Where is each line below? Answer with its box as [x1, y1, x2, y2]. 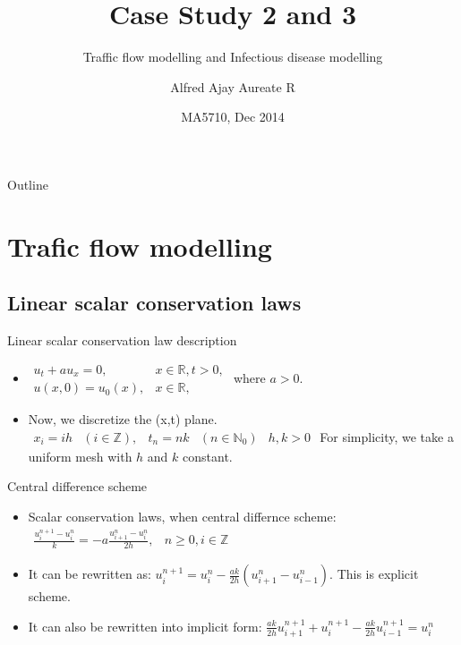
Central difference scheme [7, 477, 148, 496]
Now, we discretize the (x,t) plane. [28, 410, 218, 429]
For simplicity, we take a [320, 427, 454, 446]
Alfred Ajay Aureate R [170, 77, 295, 96]
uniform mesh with [28, 446, 132, 465]
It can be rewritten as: [28, 564, 151, 583]
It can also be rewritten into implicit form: [28, 616, 262, 635]
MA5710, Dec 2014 [181, 107, 285, 126]
